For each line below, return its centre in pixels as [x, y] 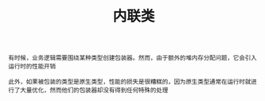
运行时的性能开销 [32, 67]
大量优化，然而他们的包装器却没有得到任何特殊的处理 [94, 91]
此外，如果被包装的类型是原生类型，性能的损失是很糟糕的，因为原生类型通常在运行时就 [130, 82]
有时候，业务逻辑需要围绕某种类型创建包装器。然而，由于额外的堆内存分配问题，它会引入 [132, 58]
